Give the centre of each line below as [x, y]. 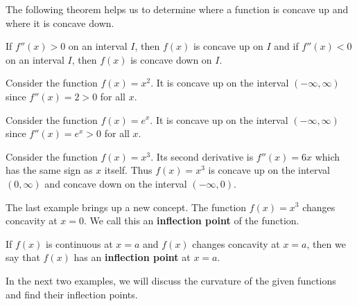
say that [23, 257]
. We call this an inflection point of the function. [192, 220]
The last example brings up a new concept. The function [126, 207]
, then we [326, 243]
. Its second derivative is [202, 156]
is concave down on [171, 59]
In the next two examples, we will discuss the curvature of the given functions [171, 280]
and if [286, 46]
